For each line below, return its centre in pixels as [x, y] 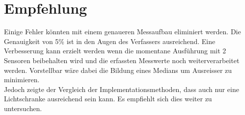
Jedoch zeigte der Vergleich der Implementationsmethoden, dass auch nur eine [122, 89]
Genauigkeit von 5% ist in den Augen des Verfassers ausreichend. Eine [110, 41]
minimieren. [22, 80]
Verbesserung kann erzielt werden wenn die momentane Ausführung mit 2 [115, 51]
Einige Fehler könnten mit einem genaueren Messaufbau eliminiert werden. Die [122, 32]
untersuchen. [23, 108]
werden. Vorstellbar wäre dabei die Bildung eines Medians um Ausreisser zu [118, 70]
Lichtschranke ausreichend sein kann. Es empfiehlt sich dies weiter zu [108, 99]
